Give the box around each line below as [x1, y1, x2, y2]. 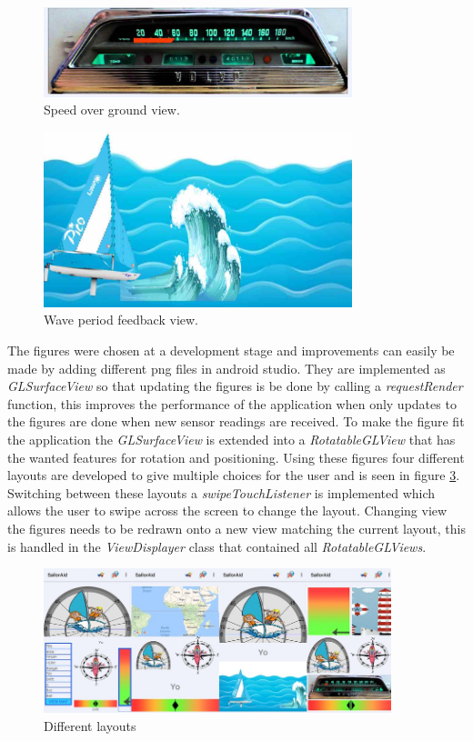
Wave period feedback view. [44, 310, 198, 329]
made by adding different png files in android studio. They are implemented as [7, 358, 446, 377]
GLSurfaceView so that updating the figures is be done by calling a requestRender [7, 376, 463, 396]
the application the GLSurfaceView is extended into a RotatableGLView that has [7, 430, 456, 449]
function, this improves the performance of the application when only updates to [7, 394, 457, 413]
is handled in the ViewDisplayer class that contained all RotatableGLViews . [7, 536, 427, 556]
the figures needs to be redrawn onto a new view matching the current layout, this [7, 519, 467, 537]
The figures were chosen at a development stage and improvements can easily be [7, 341, 455, 360]
